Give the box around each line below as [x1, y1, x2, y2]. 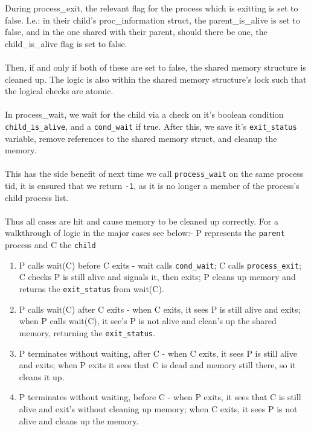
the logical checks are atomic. [5, 85, 114, 97]
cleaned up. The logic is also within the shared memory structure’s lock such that [5, 72, 307, 85]
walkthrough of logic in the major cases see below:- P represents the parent [5, 226, 285, 239]
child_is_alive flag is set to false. [5, 37, 127, 49]
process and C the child [5, 238, 96, 251]
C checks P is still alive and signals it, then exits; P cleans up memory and [19, 270, 296, 283]
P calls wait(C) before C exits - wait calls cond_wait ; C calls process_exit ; [19, 258, 301, 271]
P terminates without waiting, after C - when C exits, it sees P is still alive [19, 346, 297, 359]
